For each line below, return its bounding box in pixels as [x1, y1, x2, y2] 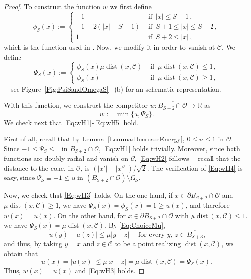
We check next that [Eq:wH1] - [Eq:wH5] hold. [4, 117, 138, 127]
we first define [110, 1, 152, 11]
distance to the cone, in [4, 162, 74, 173]
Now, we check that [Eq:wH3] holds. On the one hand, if [4, 190, 173, 200]
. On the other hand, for [53, 210, 126, 220]
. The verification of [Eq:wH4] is [147, 162, 243, 173]
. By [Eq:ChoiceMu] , [104, 220, 165, 230]
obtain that [4, 248, 38, 258]
